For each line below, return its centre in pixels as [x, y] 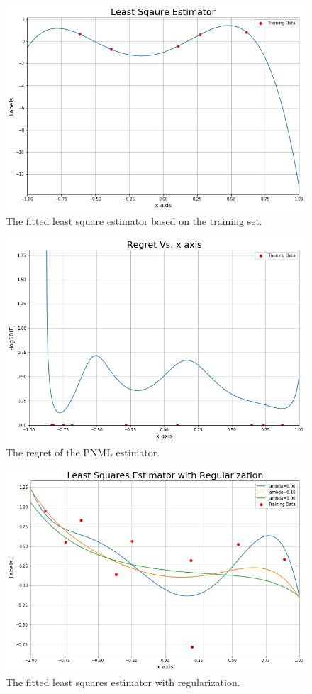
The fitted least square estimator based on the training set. [134, 221]
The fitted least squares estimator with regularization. [123, 682]
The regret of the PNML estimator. [83, 452]
